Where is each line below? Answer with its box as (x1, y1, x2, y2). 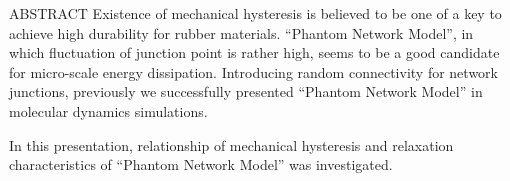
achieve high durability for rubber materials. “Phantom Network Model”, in (9, 22, 474, 43)
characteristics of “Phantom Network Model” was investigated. (9, 154, 393, 175)
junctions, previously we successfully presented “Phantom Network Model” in (9, 81, 483, 102)
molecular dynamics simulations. (9, 100, 208, 121)
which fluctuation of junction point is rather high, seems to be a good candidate (9, 42, 500, 63)
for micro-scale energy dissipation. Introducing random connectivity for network (9, 61, 498, 82)
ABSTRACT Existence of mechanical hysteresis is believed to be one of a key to (9, 3, 502, 23)
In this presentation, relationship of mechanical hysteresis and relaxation (9, 134, 454, 155)
